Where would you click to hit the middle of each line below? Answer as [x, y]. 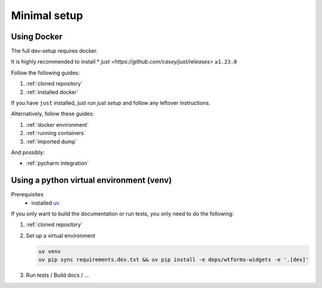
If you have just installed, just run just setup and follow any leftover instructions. [111, 103]
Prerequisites [27, 195]
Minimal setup [47, 15]
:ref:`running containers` [56, 133]
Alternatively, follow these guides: [53, 114]
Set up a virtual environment [61, 236]
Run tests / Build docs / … [58, 275]
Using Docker [37, 37]
